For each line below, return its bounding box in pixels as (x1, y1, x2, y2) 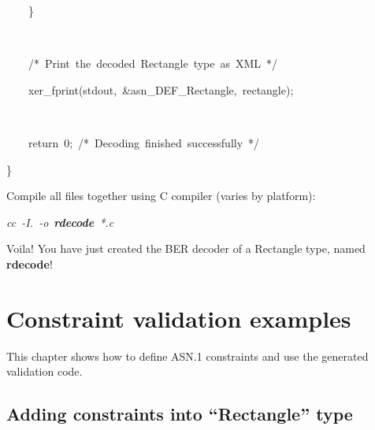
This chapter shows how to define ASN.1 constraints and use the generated (6, 347, 369, 364)
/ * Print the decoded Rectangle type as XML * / (28, 55, 278, 72)
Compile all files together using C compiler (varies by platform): (6, 187, 316, 204)
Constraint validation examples (6, 302, 351, 334)
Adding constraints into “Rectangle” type (6, 402, 353, 426)
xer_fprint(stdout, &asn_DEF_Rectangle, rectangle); (28, 81, 294, 98)
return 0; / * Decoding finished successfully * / (28, 134, 260, 150)
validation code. (6, 363, 83, 380)
